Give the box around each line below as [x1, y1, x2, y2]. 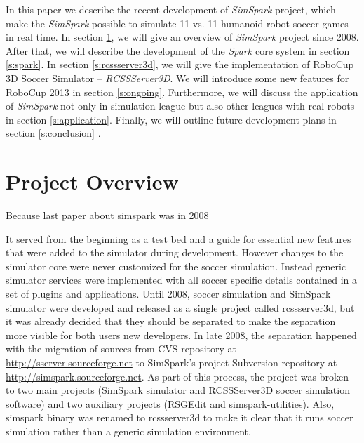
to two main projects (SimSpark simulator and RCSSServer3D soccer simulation [6, 383, 350, 397]
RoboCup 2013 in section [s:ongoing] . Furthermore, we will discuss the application [6, 84, 358, 99]
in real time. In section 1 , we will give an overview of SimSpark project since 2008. [6, 29, 359, 44]
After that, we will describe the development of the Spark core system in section [6, 43, 350, 58]
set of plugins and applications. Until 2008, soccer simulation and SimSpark [6, 286, 331, 301]
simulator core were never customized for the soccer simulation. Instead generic [6, 258, 346, 273]
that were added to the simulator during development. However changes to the [6, 245, 344, 260]
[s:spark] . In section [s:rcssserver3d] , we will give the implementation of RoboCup [6, 57, 354, 72]
